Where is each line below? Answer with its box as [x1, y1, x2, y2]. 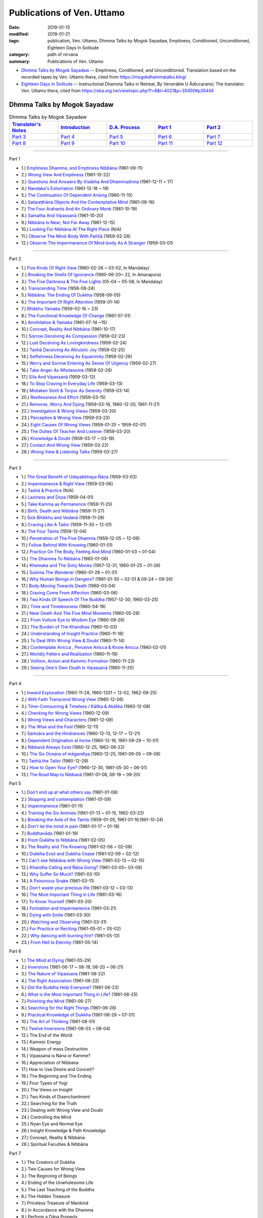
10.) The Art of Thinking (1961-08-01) [21, 1019, 95, 1025]
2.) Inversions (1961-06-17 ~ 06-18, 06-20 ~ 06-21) [21, 964, 124, 970]
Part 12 [206, 140, 223, 147]
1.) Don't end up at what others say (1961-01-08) [21, 789, 118, 795]
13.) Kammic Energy [21, 1039, 61, 1045]
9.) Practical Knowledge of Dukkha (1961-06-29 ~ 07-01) [21, 1011, 135, 1018]
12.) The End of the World [21, 1032, 73, 1038]
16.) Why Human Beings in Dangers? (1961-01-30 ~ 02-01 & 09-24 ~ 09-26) [21, 576, 173, 582]
